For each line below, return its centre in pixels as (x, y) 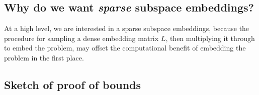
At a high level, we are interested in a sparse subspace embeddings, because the (127, 28)
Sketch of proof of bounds (73, 84)
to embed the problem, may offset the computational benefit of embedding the (125, 48)
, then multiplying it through (210, 38)
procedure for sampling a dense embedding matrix (81, 38)
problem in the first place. (44, 57)
